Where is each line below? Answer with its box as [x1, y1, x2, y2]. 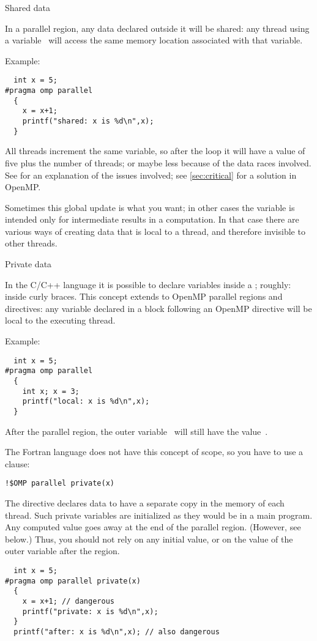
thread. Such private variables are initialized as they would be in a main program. [5, 508, 313, 521]
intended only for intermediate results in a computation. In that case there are [5, 213, 299, 226]
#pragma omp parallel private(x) [5, 576, 141, 585]
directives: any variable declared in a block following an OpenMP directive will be [5, 302, 312, 314]
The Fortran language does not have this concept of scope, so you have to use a [5, 445, 304, 458]
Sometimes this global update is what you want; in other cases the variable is [5, 201, 295, 213]
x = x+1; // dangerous [22, 596, 114, 606]
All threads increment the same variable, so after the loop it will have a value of [5, 144, 305, 157]
